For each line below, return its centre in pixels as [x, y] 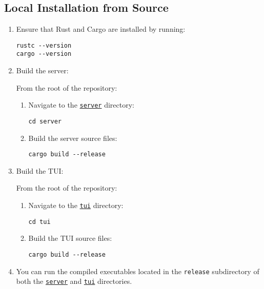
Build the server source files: [73, 138]
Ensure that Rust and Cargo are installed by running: [101, 29]
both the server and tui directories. [74, 281]
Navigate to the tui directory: [76, 205]
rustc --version [44, 45]
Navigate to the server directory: [81, 105]
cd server [45, 121]
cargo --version [44, 54]
